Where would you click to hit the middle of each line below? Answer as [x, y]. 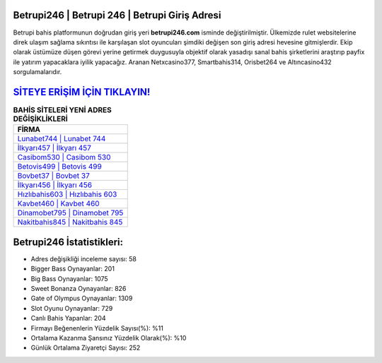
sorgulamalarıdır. [37, 72]
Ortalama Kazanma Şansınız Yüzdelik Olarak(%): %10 [109, 338]
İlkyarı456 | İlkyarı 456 [54, 185]
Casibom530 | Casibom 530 [64, 157]
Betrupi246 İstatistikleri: [68, 242]
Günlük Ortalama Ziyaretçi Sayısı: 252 [86, 348]
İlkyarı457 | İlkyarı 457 [54, 148]
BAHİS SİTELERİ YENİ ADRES [63, 110]
